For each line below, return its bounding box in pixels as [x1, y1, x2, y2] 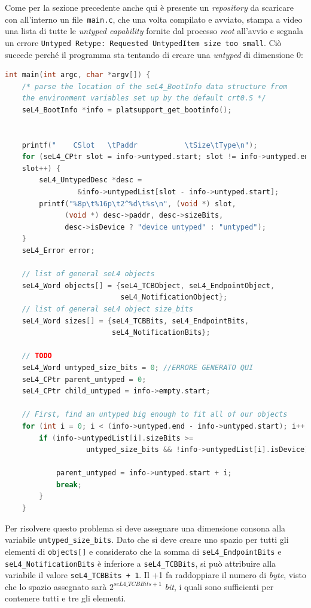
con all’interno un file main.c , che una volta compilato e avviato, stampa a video [5, 13, 303, 25]
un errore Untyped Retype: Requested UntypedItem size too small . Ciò [5, 36, 282, 48]
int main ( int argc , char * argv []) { [5, 71, 151, 80]
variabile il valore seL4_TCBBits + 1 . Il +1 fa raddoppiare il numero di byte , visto [5, 569, 306, 581]
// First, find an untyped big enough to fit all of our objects [22, 410, 288, 419]
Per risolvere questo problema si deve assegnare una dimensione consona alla [5, 521, 286, 534]
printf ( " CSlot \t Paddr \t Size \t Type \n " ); [22, 140, 258, 149]
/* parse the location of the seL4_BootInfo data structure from [22, 82, 288, 91]
